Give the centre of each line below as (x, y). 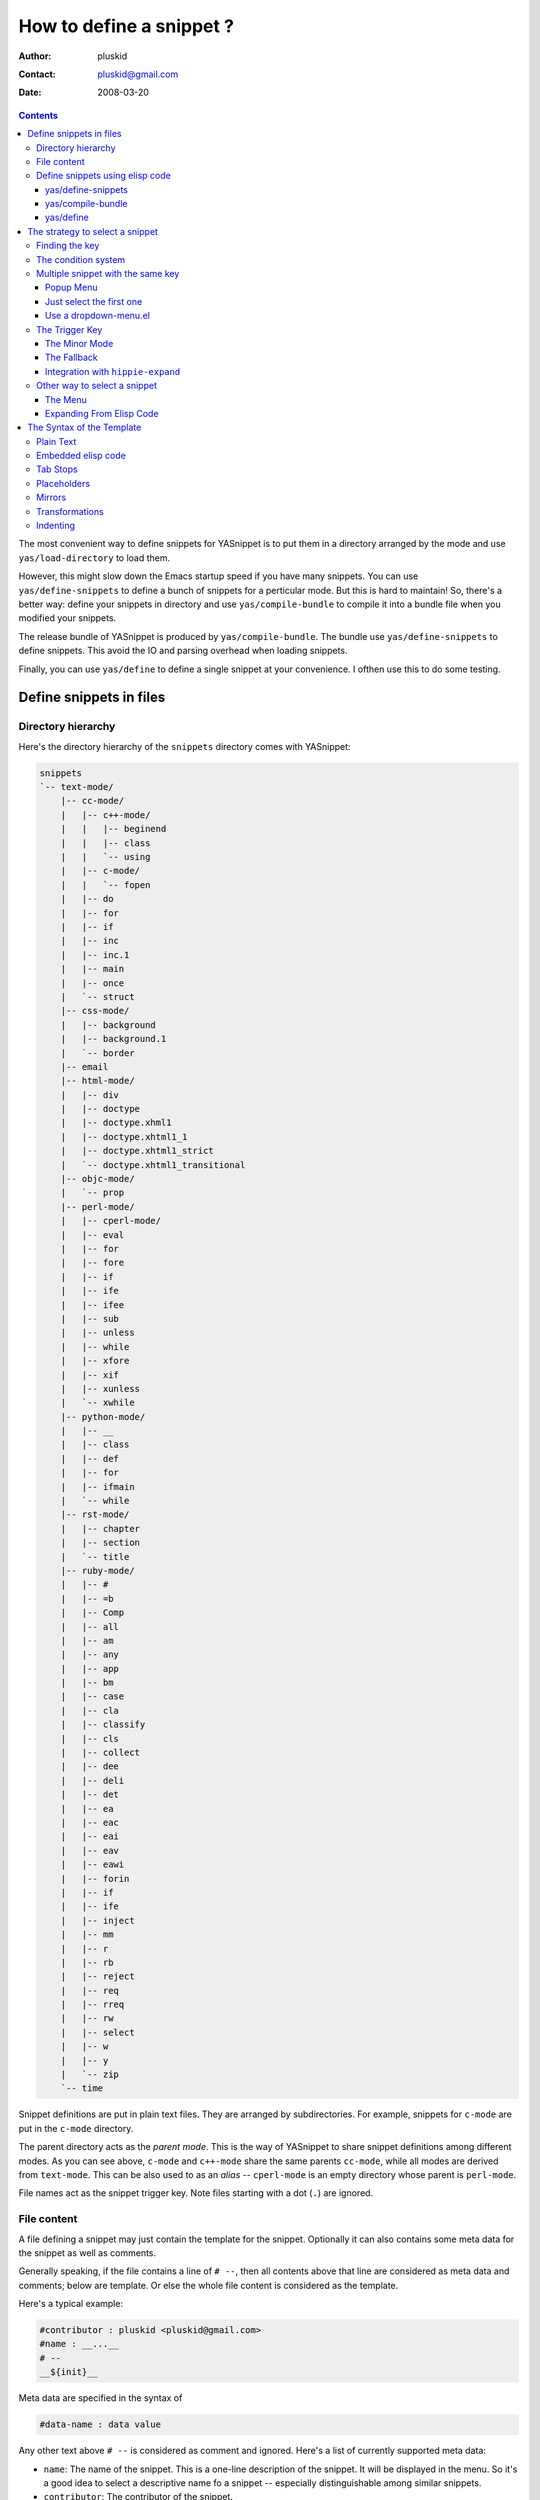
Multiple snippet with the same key (108, 274)
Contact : (37, 74)
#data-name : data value (100, 2424)
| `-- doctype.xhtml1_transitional (153, 1164)
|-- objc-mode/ (97, 1179)
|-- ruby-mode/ (97, 1570)
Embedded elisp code (81, 456)
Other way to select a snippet (96, 386)
